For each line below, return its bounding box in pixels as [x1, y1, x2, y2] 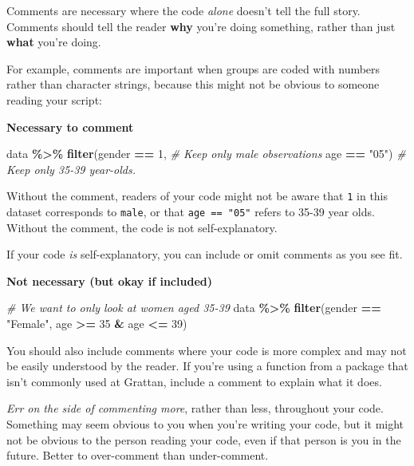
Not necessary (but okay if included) [6, 272, 212, 289]
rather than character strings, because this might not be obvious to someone [6, 76, 380, 93]
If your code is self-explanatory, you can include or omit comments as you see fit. [6, 246, 403, 263]
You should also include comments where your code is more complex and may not [6, 342, 407, 358]
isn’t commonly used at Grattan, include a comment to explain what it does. [6, 373, 382, 389]
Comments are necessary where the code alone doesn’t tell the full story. [6, 2, 361, 18]
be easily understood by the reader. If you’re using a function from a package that [6, 357, 408, 374]
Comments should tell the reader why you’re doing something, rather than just [6, 18, 396, 34]
